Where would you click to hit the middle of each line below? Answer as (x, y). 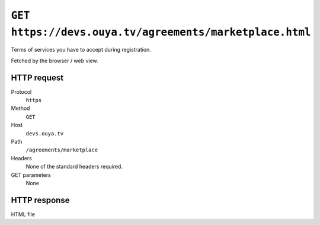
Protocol (21, 91)
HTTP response (41, 200)
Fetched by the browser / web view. (55, 61)
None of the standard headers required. (74, 167)
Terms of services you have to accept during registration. (81, 50)
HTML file (23, 214)
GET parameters (31, 175)
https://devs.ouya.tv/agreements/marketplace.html (161, 32)
